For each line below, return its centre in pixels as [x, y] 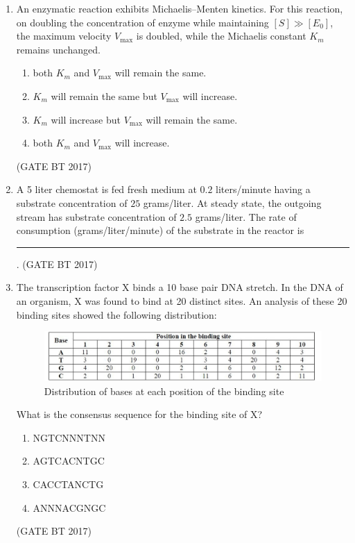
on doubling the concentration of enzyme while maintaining [142, 22]
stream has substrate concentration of [96, 216]
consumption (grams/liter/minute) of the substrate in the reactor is [160, 230]
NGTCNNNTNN [69, 437]
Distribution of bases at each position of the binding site [164, 391]
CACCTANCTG [68, 484]
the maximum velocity [64, 36]
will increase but [86, 119]
